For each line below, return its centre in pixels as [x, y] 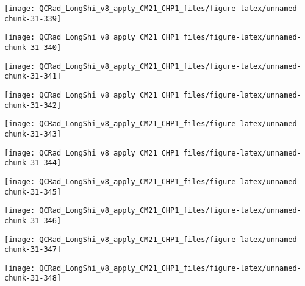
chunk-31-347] [33, 250]
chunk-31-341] [33, 77]
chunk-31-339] [33, 19]
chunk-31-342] [33, 105]
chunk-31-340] [33, 47]
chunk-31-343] [33, 134]
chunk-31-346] [33, 220]
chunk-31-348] [33, 278]
